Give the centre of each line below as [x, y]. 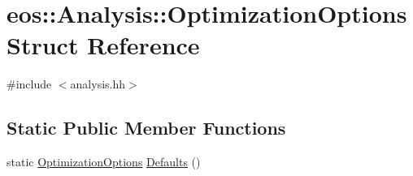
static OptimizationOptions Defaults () [104, 162]
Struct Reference [103, 45]
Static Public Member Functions [146, 128]
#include [29, 84]
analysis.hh [98, 84]
